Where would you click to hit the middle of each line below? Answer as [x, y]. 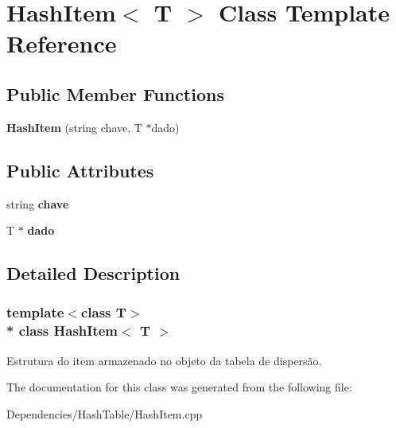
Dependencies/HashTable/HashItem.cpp [105, 413]
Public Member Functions [115, 93]
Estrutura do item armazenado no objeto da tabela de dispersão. [164, 360]
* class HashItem [62, 331]
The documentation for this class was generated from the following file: [179, 387]
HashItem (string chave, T [74, 127]
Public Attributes [80, 170]
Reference [62, 43]
